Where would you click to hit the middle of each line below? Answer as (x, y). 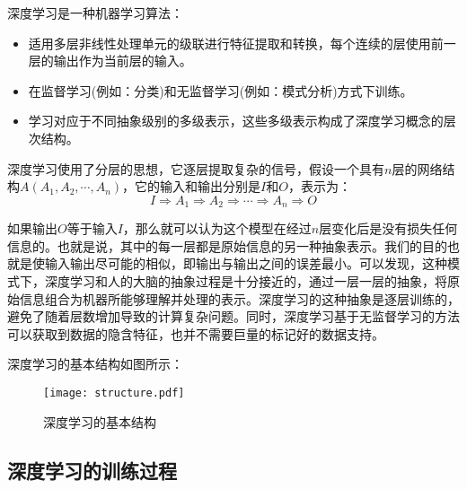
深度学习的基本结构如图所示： (95, 364)
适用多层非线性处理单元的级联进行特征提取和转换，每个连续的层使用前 (236, 43)
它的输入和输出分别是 (198, 186)
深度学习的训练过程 (92, 470)
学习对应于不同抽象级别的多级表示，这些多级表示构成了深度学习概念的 (236, 121)
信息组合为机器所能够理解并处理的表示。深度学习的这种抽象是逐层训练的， (239, 298)
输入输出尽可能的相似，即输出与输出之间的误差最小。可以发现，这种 (246, 263)
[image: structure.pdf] (114, 393)
